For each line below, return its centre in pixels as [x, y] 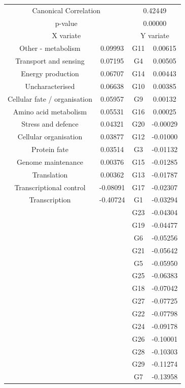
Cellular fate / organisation [50, 98]
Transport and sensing [50, 61]
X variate [66, 35]
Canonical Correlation [66, 10]
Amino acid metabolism [50, 111]
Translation [50, 174]
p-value [66, 23]
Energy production [50, 73]
